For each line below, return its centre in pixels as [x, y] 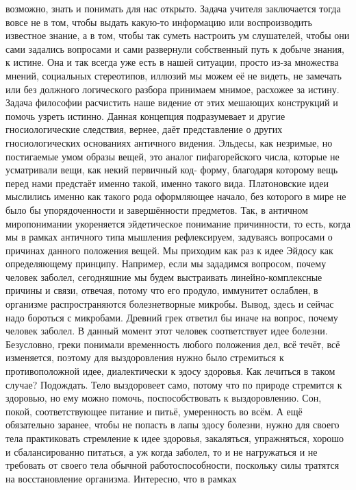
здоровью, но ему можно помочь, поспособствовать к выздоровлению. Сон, [164, 398]
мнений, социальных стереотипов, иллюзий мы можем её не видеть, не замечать [174, 75]
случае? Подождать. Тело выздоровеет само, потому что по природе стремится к [174, 384]
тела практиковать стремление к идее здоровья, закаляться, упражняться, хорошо [175, 438]
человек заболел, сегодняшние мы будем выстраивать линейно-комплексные [164, 277]
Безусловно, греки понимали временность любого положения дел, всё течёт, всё [173, 344]
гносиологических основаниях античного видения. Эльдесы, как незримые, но [169, 142]
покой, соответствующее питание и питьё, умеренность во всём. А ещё [154, 411]
